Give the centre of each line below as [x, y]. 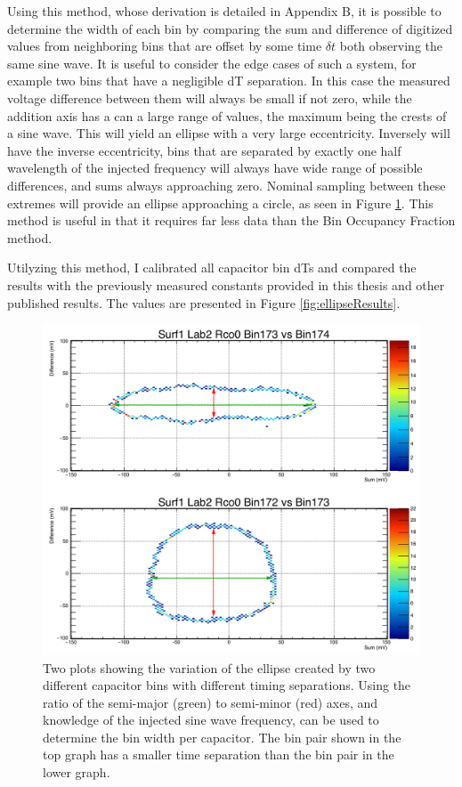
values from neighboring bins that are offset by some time [165, 46]
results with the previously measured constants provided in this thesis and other [226, 284]
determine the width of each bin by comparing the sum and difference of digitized [230, 28]
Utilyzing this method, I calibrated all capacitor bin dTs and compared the [212, 268]
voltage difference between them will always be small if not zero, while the [210, 97]
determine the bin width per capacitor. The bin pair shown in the [222, 737]
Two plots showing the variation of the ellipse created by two [209, 667]
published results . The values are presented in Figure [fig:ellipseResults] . [204, 302]
